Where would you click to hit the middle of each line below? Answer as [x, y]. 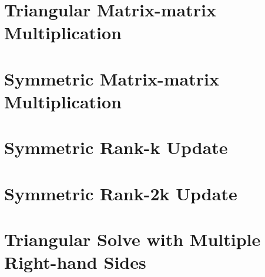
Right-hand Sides [75, 262]
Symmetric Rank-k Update [116, 147]
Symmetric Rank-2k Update [121, 193]
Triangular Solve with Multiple [132, 239]
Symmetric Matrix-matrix [112, 78]
